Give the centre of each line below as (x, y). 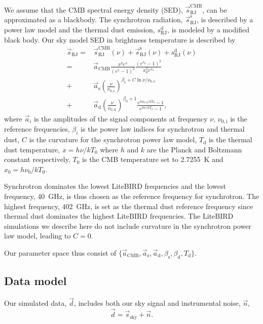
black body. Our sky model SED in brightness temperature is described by (120, 39)
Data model (35, 281)
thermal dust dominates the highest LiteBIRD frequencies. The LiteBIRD (119, 216)
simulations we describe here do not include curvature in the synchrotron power (128, 226)
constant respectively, (37, 159)
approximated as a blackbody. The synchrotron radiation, (93, 19)
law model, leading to (37, 236)
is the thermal (231, 139)
